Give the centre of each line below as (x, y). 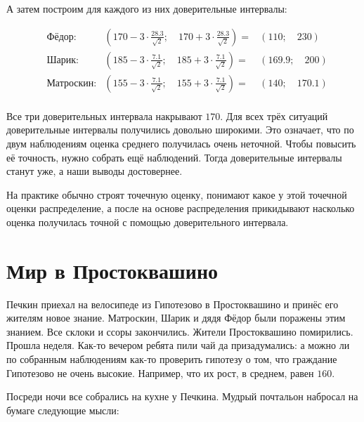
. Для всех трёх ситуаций (274, 116)
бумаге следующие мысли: (63, 410)
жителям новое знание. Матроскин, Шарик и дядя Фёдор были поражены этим (176, 318)
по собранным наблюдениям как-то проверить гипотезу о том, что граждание (172, 358)
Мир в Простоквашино (112, 270)
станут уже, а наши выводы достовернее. (95, 171)
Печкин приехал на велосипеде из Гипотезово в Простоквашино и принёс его (173, 304)
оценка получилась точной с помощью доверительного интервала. (148, 222)
